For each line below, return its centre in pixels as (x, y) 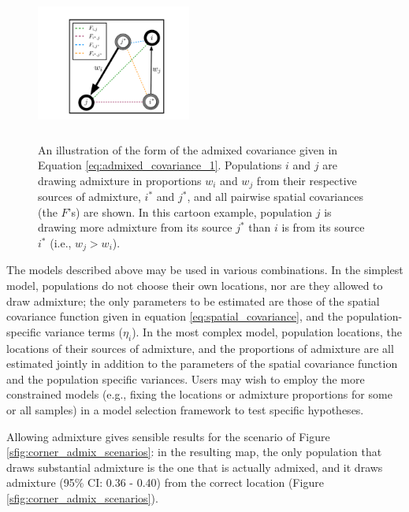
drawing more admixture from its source (135, 227)
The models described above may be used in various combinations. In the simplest (205, 270)
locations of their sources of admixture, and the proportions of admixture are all (200, 348)
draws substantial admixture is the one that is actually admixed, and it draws (195, 467)
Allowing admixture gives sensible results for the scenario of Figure (168, 436)
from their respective (307, 180)
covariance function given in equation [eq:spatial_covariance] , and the (175, 316)
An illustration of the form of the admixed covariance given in (188, 149)
